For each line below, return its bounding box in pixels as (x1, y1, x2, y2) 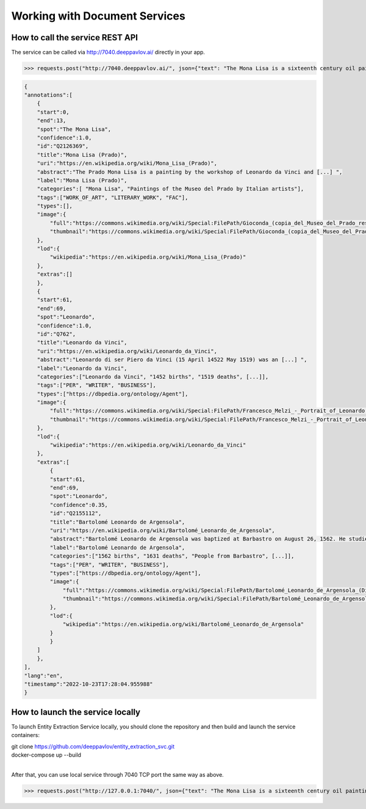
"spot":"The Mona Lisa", (37, 126, 112, 132)
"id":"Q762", (37, 330, 76, 337)
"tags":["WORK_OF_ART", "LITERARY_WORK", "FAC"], (37, 194, 188, 201)
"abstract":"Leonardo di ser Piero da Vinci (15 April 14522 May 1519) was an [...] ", (37, 356, 307, 363)
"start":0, (37, 109, 70, 115)
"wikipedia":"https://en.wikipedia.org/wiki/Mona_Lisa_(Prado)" (49, 254, 246, 261)
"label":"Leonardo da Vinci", (37, 365, 127, 372)
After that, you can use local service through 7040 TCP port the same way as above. (11, 771, 224, 778)
